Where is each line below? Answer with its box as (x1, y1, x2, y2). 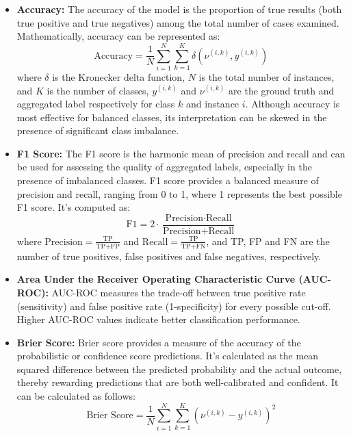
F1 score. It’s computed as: (16, 200, 131, 214)
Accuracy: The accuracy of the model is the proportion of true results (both (16, 2, 342, 16)
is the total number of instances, (198, 69, 335, 84)
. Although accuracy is (245, 97, 340, 111)
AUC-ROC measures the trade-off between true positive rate (51, 285, 306, 299)
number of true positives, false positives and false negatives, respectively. (16, 248, 322, 263)
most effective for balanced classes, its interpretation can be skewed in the (16, 110, 327, 124)
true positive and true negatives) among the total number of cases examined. (16, 15, 339, 29)
